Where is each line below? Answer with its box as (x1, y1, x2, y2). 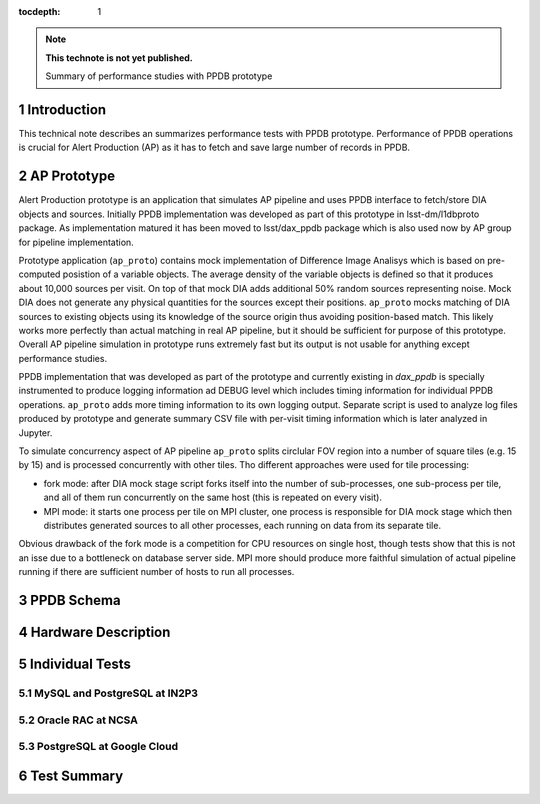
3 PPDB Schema (18, 591, 121, 609)
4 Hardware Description (18, 623, 171, 640)
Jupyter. (18, 426, 53, 439)
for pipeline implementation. (18, 236, 134, 248)
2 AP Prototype (18, 168, 115, 185)
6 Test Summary (18, 767, 124, 784)
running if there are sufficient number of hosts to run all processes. (18, 566, 295, 578)
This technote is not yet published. (45, 51, 194, 64)
